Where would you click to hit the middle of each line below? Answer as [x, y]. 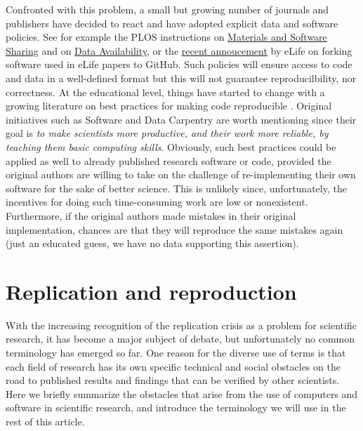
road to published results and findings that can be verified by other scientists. [173, 380]
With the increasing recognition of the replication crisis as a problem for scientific [181, 325]
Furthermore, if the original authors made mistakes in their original [151, 215]
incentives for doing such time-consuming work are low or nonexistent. [157, 202]
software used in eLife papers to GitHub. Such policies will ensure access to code [179, 64]
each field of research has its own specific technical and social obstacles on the [173, 366]
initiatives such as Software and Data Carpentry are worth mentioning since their [181, 119]
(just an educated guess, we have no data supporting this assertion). [152, 243]
